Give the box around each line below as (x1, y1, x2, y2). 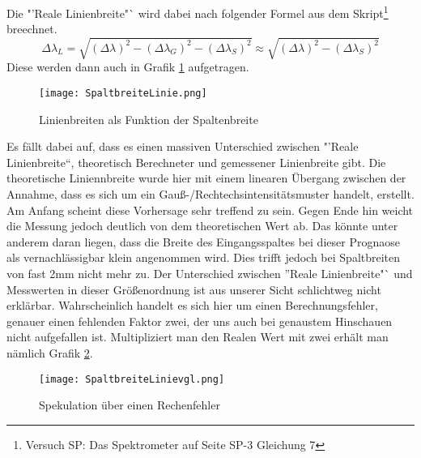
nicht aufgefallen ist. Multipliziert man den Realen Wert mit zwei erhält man (6, 328, 389, 345)
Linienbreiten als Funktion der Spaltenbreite (39, 110, 258, 127)
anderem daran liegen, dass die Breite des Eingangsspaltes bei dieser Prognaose (6, 233, 400, 250)
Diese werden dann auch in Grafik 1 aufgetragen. (6, 58, 249, 75)
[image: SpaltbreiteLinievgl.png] (39, 373, 225, 385)
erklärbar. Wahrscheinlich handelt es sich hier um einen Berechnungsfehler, (6, 297, 378, 314)
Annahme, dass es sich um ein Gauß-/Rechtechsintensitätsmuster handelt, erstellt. (6, 186, 415, 203)
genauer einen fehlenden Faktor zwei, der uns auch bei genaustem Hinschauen (6, 312, 393, 329)
